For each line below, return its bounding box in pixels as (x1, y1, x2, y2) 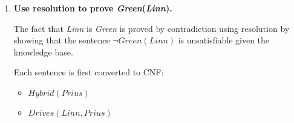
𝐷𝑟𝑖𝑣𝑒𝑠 (28, 109, 54, 118)
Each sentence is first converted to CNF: (13, 66, 164, 78)
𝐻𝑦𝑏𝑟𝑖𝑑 (28, 89, 54, 98)
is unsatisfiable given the (178, 34, 270, 46)
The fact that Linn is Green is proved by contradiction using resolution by (13, 22, 290, 34)
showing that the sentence (13, 34, 110, 46)
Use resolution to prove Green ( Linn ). (13, 2, 172, 14)
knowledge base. (13, 45, 73, 58)
